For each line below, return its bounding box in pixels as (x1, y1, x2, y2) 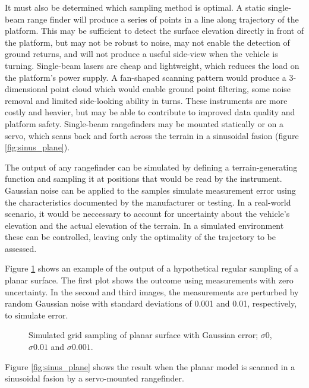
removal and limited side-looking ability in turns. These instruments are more (5, 94, 288, 106)
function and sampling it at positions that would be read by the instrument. (5, 172, 282, 185)
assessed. (5, 242, 37, 254)
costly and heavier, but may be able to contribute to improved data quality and (5, 106, 295, 118)
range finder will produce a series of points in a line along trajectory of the (27, 12, 299, 25)
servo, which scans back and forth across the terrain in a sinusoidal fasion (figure (5, 129, 299, 141)
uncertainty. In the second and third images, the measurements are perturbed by (5, 285, 299, 298)
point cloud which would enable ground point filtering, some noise (51, 83, 291, 95)
